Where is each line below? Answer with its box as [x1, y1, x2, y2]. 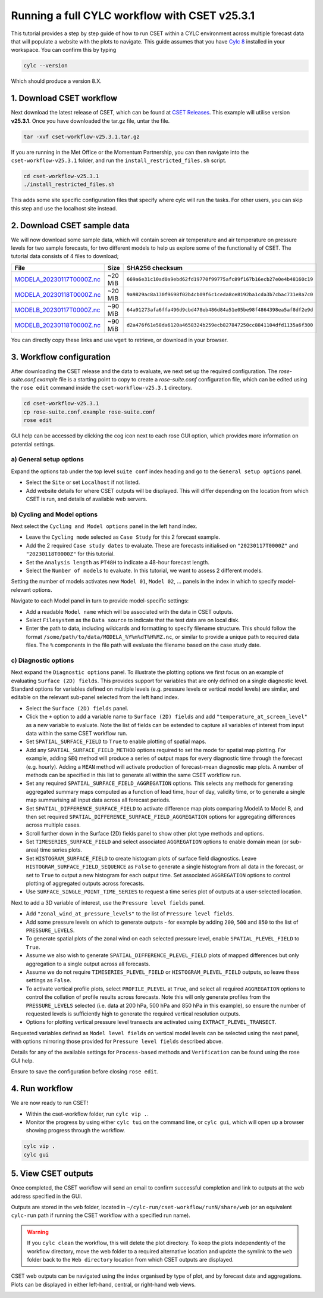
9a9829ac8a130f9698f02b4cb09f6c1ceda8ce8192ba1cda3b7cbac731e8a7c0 [127, 291, 313, 298]
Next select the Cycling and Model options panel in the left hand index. [11, 523, 197, 530]
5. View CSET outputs [11, 1169, 93, 1179]
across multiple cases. [26, 821, 81, 828]
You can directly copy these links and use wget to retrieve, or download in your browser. [11, 336, 228, 343]
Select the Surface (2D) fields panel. [26, 704, 128, 712]
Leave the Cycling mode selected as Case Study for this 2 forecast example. [26, 533, 220, 541]
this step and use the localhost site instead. [11, 204, 117, 212]
